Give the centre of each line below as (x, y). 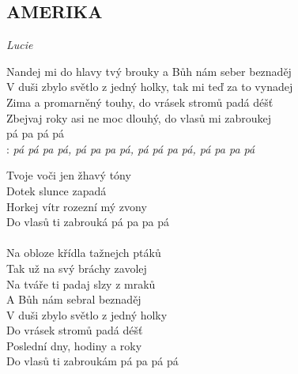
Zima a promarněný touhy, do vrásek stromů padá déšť (140, 102)
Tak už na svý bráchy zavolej (77, 268)
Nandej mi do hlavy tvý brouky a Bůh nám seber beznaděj (149, 71)
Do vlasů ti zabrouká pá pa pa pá (88, 222)
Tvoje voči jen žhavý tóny (69, 175)
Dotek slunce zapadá (57, 190)
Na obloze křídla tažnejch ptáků (84, 253)
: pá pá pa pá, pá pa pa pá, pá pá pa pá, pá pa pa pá (131, 148)
